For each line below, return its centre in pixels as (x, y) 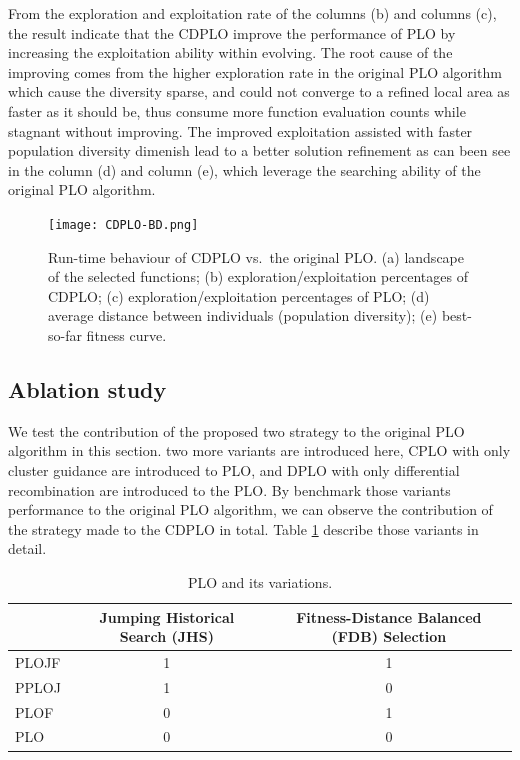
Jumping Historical (167, 616)
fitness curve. (126, 334)
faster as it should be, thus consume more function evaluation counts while (237, 110)
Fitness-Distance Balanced (389, 616)
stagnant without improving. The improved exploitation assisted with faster (240, 130)
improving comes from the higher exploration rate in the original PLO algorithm (255, 71)
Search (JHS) (166, 636)
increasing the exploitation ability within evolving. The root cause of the (230, 52)
